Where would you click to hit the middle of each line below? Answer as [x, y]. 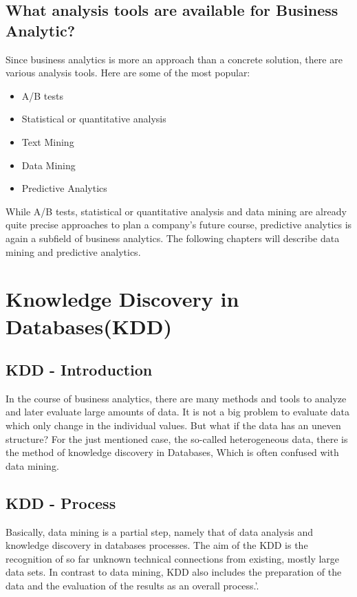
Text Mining [48, 141]
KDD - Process [61, 502]
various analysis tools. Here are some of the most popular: [128, 73]
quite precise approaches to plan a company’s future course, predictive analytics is [179, 225]
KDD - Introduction [79, 370]
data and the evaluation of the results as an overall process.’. [132, 586]
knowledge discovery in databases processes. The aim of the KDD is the [157, 545]
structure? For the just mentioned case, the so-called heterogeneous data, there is [177, 438]
